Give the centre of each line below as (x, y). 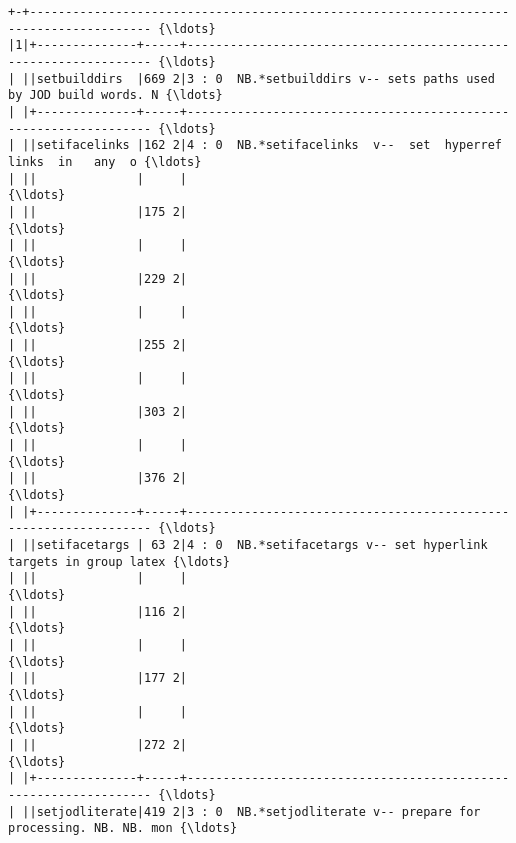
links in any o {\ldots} (105, 161)
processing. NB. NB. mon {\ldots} (123, 828)
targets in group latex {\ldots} (119, 561)
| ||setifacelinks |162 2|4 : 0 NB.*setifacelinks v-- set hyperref (255, 145)
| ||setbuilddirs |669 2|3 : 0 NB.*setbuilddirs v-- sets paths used (251, 78)
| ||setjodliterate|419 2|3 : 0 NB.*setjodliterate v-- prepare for (244, 811)
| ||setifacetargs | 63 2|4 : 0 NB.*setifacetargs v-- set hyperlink (248, 545)
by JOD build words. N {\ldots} (115, 95)
